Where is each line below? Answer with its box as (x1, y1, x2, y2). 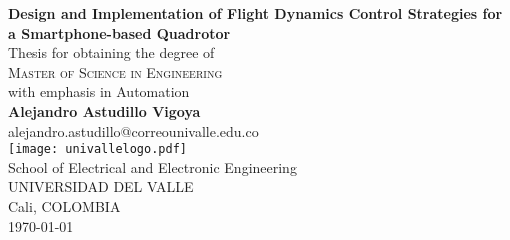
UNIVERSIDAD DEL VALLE (8, 176, 194, 197)
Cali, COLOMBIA (8, 196, 121, 216)
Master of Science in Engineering (8, 61, 223, 82)
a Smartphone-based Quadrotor (8, 22, 231, 43)
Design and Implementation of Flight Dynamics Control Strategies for (8, 3, 503, 23)
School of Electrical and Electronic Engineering (8, 156, 297, 177)
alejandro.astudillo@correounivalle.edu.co (8, 120, 259, 141)
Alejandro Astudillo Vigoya (8, 100, 201, 121)
